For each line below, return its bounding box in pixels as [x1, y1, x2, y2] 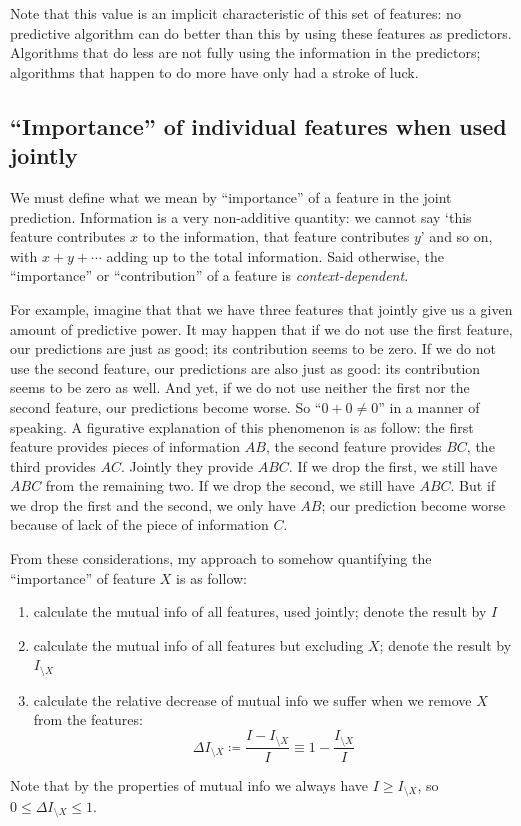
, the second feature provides [265, 436, 442, 457]
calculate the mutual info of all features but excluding [33, 634, 364, 655]
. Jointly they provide [120, 455, 254, 476]
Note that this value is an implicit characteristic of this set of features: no [10, 3, 461, 23]
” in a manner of [378, 396, 480, 417]
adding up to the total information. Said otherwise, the [106, 245, 444, 266]
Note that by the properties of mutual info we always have [10, 774, 368, 795]
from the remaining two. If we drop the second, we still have [45, 475, 415, 496]
